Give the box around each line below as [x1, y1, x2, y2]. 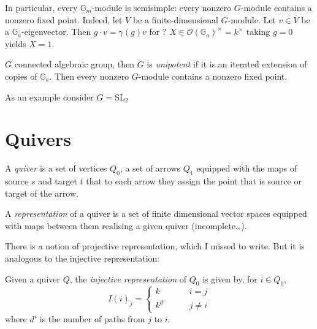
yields [5, 37, 26, 50]
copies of [5, 69, 37, 82]
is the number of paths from [39, 312, 145, 325]
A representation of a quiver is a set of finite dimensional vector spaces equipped [5, 207, 307, 220]
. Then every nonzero [49, 69, 129, 82]
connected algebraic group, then [14, 58, 134, 70]
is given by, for [202, 272, 258, 285]
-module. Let [227, 13, 276, 26]
